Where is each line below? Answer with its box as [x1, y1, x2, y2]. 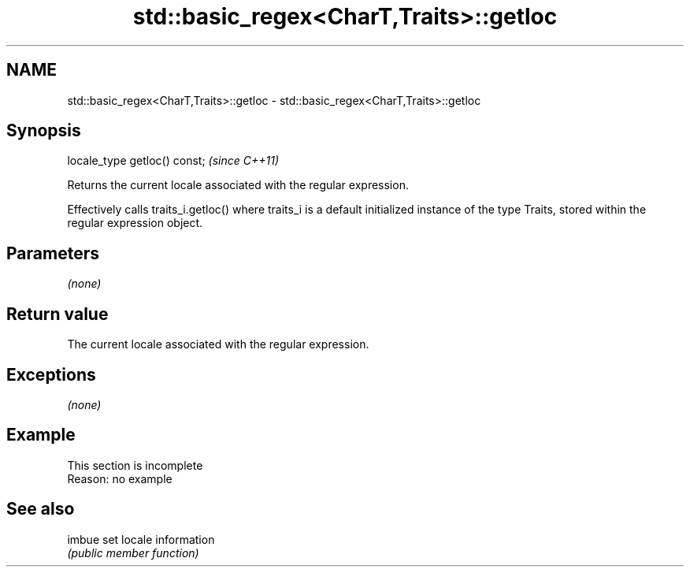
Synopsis [6, 121, 81, 141]
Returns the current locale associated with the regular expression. [67, 178, 409, 192]
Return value [6, 303, 109, 324]
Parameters [6, 243, 99, 263]
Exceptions [6, 364, 96, 385]
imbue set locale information [67, 532, 215, 546]
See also [6, 499, 75, 519]
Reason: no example [67, 471, 172, 486]
